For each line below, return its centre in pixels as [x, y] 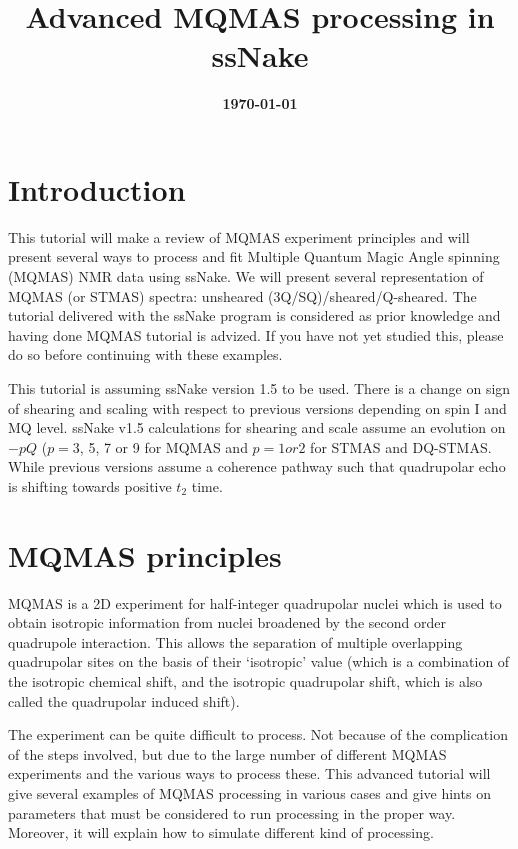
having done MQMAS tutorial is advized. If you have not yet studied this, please [256, 334]
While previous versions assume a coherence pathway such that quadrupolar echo [257, 466]
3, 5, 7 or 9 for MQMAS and [160, 446]
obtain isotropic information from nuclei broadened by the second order [227, 622]
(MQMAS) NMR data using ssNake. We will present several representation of [246, 276]
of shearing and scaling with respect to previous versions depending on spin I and [257, 407]
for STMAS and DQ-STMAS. [401, 446]
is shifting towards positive [90, 485]
